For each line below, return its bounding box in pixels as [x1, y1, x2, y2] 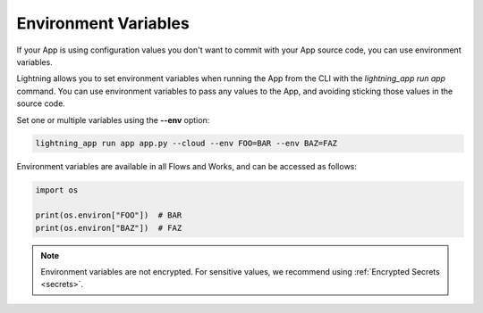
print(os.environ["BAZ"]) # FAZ [35, 223, 182, 233]
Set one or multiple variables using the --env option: [16, 114, 210, 125]
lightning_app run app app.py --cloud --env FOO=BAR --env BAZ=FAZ [35, 138, 338, 149]
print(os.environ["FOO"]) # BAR [35, 210, 182, 220]
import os [35, 185, 79, 195]
